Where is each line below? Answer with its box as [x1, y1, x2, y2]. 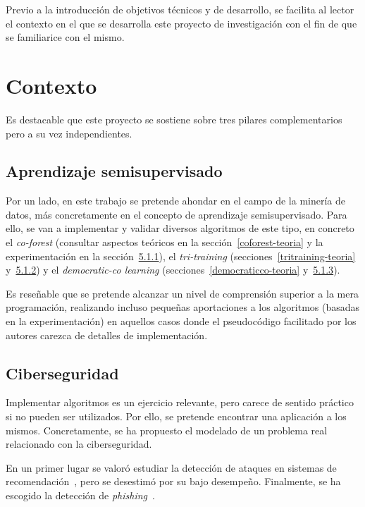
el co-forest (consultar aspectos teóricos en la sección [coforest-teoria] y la [6, 235, 323, 250]
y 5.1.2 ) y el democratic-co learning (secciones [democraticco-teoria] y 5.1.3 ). [6, 262, 340, 277]
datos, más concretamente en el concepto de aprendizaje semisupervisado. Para [6, 207, 347, 221]
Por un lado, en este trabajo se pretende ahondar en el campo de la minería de [6, 193, 345, 208]
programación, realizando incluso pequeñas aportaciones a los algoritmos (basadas [6, 300, 360, 314]
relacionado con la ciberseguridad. [6, 436, 152, 451]
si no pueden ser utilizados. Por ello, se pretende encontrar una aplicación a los [6, 409, 347, 424]
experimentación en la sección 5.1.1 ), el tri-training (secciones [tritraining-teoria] [6, 248, 356, 263]
